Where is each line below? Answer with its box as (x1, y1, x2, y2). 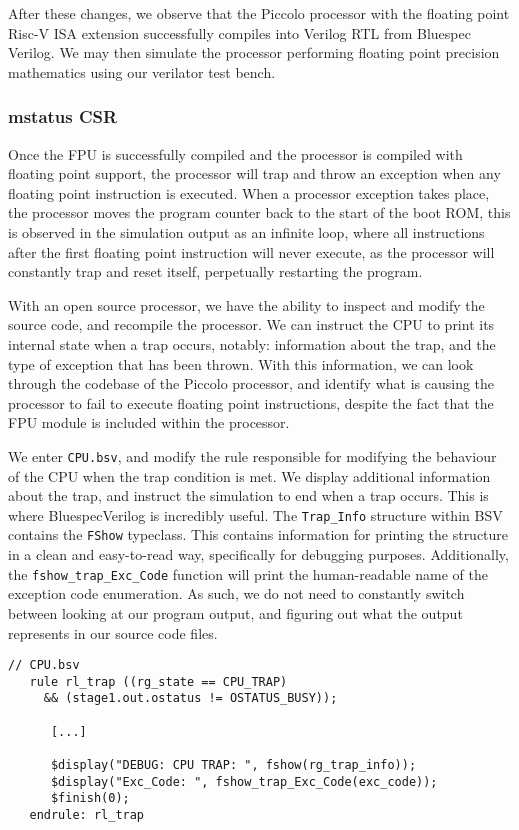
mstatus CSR (8, 104, 118, 129)
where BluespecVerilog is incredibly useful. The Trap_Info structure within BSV (8, 504, 503, 525)
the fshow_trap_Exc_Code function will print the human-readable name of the (8, 563, 488, 584)
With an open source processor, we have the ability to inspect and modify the (8, 294, 485, 315)
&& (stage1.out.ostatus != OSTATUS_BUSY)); (43, 691, 338, 706)
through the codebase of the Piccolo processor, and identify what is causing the (8, 373, 495, 394)
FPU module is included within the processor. (8, 412, 290, 433)
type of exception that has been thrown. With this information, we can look (8, 353, 474, 374)
